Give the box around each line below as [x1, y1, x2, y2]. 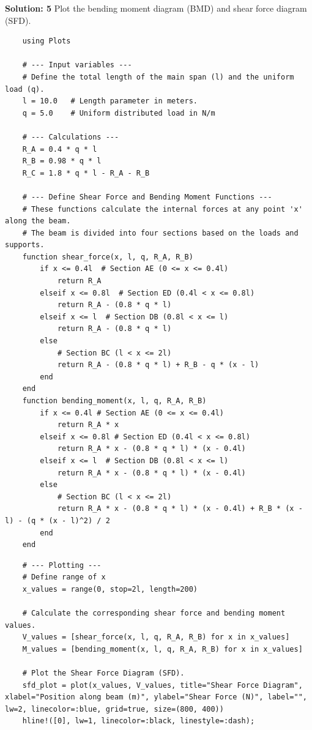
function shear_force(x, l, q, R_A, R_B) [22, 252, 193, 261]
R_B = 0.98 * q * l [22, 157, 102, 166]
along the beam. [5, 217, 71, 226]
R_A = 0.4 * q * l [22, 144, 97, 154]
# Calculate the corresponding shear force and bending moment [22, 609, 286, 618]
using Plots [22, 37, 71, 46]
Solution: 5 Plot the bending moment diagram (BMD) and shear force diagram [5, 2, 307, 14]
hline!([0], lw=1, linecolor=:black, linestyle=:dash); [22, 717, 255, 726]
